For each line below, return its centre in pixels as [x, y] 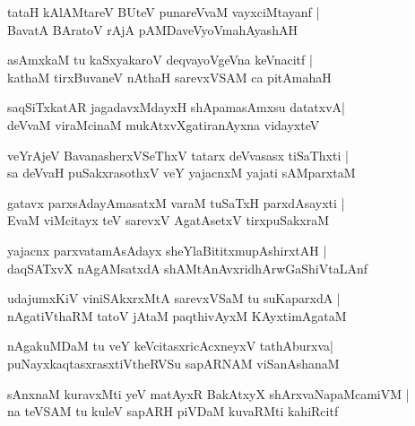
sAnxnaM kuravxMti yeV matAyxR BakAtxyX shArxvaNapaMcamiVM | [208, 393]
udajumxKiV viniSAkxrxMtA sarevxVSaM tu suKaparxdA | [174, 298]
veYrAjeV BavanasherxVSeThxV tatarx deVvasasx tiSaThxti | [178, 155]
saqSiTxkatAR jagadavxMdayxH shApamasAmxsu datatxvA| [176, 107]
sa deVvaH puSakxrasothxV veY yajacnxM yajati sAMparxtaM [182, 173]
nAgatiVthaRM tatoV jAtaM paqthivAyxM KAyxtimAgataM [177, 315]
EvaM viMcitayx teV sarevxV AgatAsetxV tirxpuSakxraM [169, 220]
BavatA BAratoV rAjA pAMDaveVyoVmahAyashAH [152, 29]
